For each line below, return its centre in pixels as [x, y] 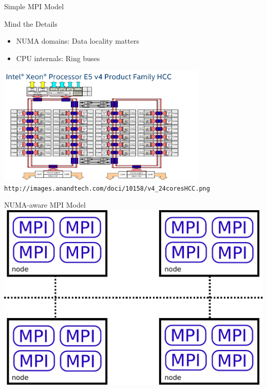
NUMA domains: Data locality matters [78, 41]
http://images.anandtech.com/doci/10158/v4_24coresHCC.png [107, 188]
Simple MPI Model [34, 6]
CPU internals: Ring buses [58, 58]
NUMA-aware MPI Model [45, 205]
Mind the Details [31, 23]
